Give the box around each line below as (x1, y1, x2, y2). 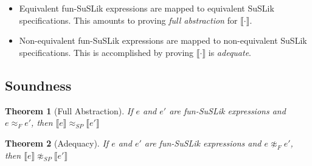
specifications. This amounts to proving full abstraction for (19, 13, 238, 26)
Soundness (5, 75, 72, 94)
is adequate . (208, 46, 251, 58)
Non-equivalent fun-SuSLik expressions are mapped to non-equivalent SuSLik (19, 34, 307, 47)
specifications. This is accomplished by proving (19, 46, 194, 58)
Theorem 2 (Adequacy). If (5, 136, 109, 149)
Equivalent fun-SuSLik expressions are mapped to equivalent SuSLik (19, 2, 274, 14)
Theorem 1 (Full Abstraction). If (5, 104, 133, 117)
